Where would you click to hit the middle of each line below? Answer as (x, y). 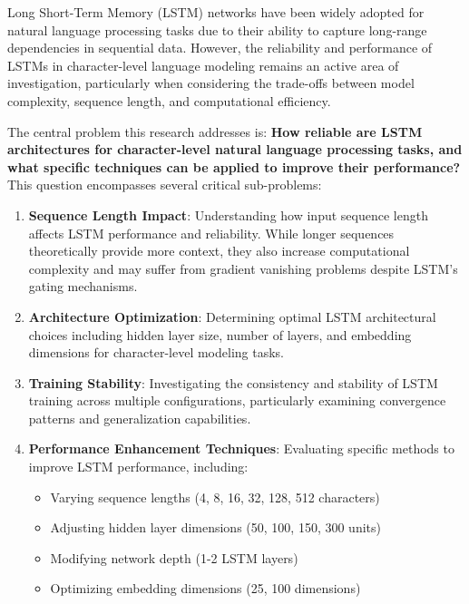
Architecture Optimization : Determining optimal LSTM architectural (232, 316)
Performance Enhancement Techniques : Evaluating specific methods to (241, 448)
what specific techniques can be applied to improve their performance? (234, 166)
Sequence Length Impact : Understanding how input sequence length (228, 214)
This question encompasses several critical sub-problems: (165, 185)
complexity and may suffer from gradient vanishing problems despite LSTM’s (243, 268)
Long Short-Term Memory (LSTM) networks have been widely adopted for (216, 12)
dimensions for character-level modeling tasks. (156, 352)
